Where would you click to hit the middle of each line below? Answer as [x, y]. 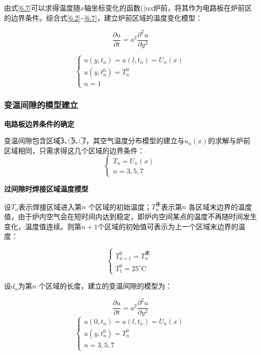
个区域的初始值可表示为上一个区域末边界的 [168, 226]
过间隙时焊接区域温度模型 [46, 189]
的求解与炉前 [229, 141]
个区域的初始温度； [120, 206]
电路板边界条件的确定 [39, 123]
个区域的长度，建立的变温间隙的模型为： [106, 286]
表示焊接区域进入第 [50, 206]
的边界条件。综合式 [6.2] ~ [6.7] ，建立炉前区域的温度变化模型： [103, 17]
